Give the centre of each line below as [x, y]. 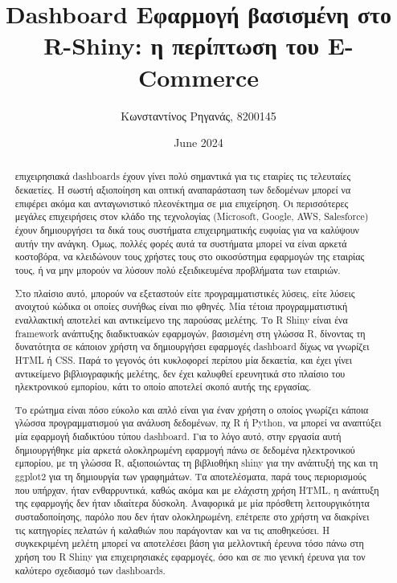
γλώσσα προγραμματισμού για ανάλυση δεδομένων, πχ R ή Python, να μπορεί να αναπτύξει [198, 423]
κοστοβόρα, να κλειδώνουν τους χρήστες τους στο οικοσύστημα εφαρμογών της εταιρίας [190, 257]
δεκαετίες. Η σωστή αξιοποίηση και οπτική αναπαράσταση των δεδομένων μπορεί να [183, 190]
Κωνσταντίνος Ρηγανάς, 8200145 [198, 115]
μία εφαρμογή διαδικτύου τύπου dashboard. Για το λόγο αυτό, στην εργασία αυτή [178, 436]
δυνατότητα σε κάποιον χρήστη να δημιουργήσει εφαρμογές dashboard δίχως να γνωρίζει [192, 347]
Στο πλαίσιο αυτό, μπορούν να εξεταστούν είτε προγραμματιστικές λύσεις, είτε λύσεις [185, 293]
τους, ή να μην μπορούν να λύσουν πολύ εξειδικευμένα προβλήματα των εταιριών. [178, 270]
